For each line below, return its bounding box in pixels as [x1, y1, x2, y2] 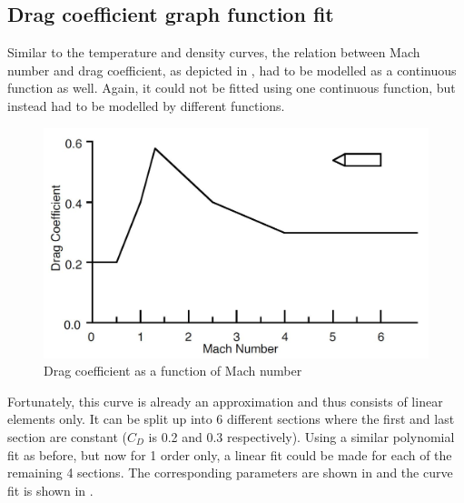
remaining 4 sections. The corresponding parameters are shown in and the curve [7, 463, 453, 482]
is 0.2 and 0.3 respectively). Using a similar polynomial [148, 427, 455, 446]
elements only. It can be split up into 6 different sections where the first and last [7, 409, 455, 428]
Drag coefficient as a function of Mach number [44, 361, 302, 380]
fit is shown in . [7, 480, 94, 499]
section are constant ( [7, 427, 128, 446]
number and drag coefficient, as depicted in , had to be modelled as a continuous [7, 60, 457, 79]
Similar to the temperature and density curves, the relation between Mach [7, 43, 420, 62]
